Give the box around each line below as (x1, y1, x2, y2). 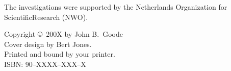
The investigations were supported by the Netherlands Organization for (4, 2, 227, 12)
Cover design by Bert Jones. (4, 38, 92, 49)
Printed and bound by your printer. (4, 49, 115, 59)
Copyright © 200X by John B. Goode (4, 29, 123, 39)
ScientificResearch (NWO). (4, 11, 88, 22)
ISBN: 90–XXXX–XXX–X (4, 58, 86, 69)
